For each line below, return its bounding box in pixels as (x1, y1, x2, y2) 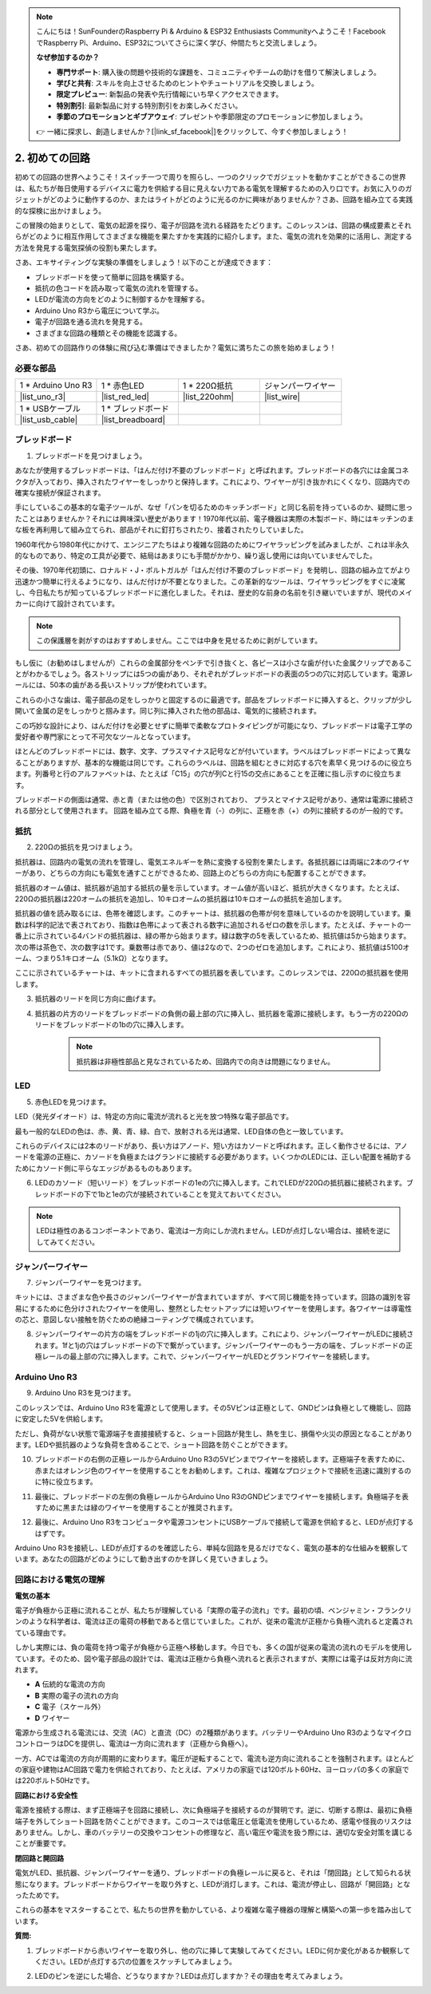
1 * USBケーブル (19, 403, 81, 414)
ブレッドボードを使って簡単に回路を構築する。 (34, 272, 189, 282)
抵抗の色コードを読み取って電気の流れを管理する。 (34, 283, 203, 293)
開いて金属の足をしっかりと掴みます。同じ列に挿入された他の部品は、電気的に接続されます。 (14, 706, 321, 716)
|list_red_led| (101, 391, 149, 402)
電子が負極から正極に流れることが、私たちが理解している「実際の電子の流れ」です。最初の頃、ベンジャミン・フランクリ (14, 1605, 413, 1615)
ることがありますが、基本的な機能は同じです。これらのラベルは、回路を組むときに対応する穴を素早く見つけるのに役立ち (14, 758, 413, 767)
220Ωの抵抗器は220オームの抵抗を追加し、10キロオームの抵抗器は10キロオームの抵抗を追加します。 (14, 894, 346, 904)
